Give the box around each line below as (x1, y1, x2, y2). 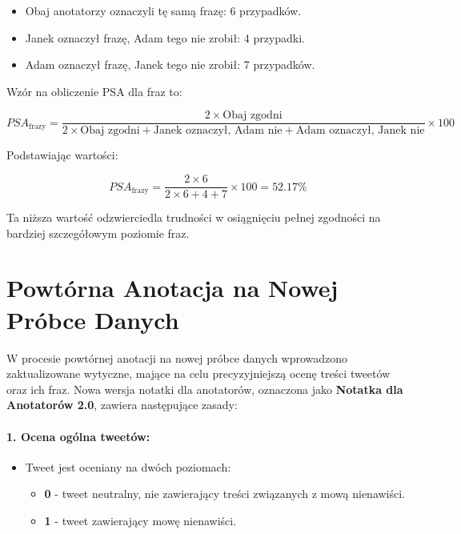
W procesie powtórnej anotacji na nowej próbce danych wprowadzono (6, 349, 348, 366)
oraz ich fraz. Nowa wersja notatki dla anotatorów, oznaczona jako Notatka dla (6, 380, 403, 397)
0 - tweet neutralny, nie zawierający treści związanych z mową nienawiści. (44, 485, 406, 502)
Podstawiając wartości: (6, 147, 118, 163)
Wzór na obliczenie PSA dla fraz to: (6, 82, 182, 99)
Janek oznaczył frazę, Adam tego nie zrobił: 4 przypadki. (25, 29, 306, 46)
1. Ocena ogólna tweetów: (6, 428, 150, 444)
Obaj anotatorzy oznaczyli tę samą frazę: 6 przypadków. (25, 2, 302, 18)
